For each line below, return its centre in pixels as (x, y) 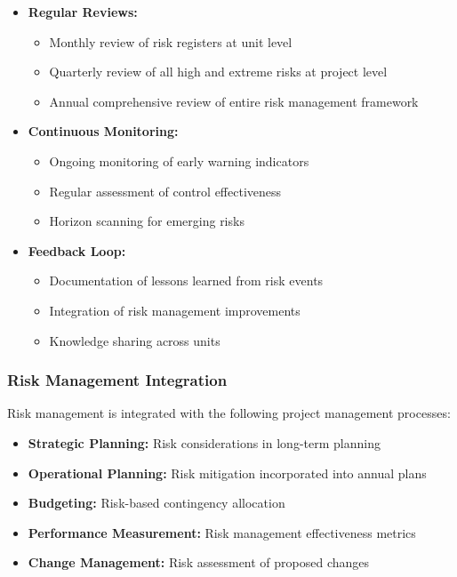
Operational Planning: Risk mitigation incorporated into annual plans (227, 473)
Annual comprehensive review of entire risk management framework (234, 101)
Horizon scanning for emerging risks (147, 221)
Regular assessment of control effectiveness (165, 191)
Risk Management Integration (117, 380)
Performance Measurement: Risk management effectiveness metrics (222, 532)
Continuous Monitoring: (103, 131)
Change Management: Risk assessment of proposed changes (199, 562)
